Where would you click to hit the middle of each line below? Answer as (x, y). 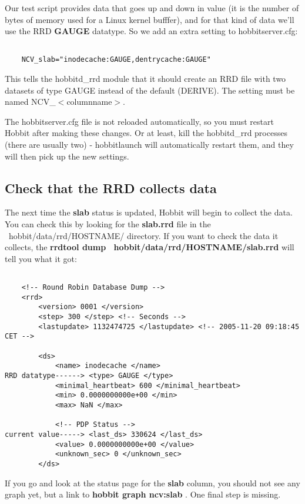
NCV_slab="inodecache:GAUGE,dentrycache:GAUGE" (116, 60)
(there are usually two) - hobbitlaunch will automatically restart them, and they (149, 145)
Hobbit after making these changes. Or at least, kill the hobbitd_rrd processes (146, 133)
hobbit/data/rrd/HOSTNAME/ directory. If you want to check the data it (143, 235)
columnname (89, 102)
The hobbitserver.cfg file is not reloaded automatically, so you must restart (139, 121)
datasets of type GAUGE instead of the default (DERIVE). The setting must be (150, 90)
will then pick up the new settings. (67, 156)
